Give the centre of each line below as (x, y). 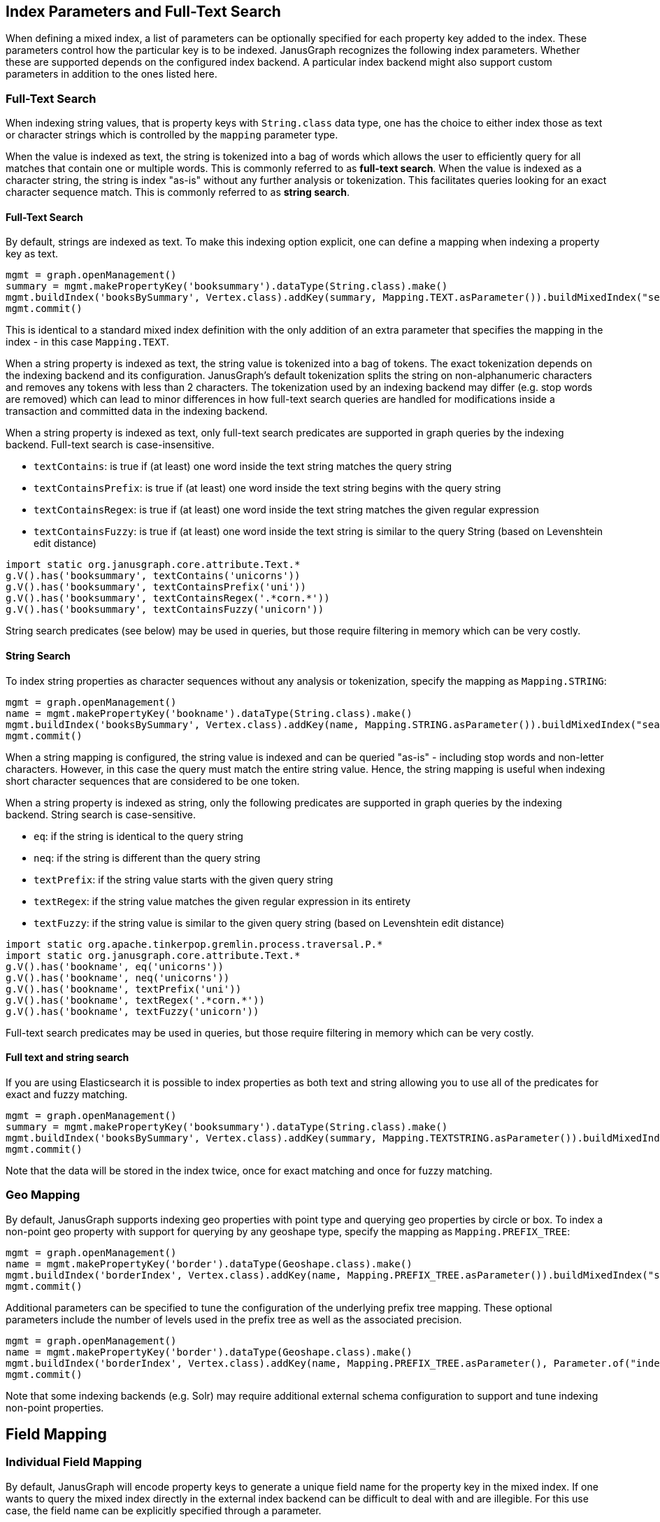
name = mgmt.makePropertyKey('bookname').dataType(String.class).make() (209, 713)
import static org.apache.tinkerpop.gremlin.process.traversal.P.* (194, 944)
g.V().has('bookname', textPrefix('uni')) (124, 989)
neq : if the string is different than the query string (147, 858)
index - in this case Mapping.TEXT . (87, 342)
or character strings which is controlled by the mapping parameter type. (172, 135)
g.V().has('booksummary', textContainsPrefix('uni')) (156, 587)
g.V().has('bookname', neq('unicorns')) (118, 977)
